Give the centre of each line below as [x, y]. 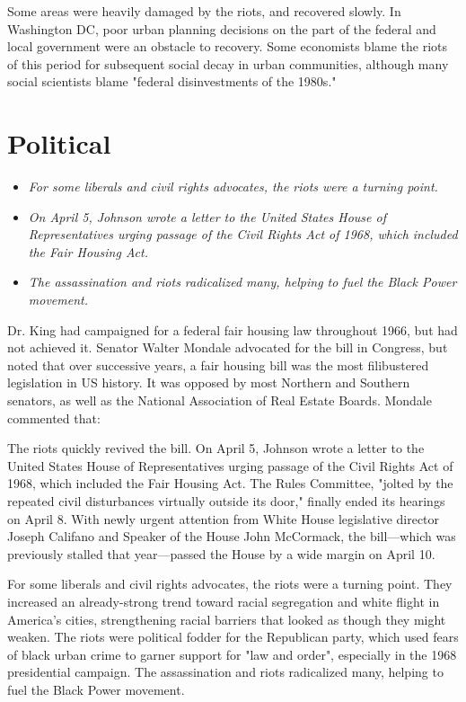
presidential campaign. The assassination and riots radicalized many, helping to [225, 672]
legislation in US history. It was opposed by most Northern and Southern [209, 382]
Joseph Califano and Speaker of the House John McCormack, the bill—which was [232, 536]
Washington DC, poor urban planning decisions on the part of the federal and [222, 28]
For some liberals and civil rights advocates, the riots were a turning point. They [230, 584]
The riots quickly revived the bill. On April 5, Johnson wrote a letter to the [216, 448]
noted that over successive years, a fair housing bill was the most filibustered [218, 364]
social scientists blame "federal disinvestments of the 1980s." [172, 81]
